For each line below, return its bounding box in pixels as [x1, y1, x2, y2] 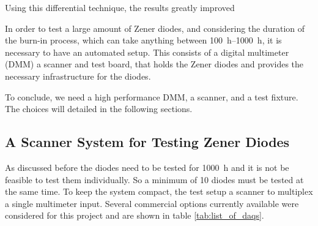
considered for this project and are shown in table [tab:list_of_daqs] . [5, 209, 264, 222]
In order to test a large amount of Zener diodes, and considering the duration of [5, 21, 305, 34]
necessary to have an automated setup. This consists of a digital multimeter [5, 45, 289, 58]
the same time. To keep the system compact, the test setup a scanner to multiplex [5, 185, 313, 198]
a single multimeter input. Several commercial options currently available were [5, 197, 299, 209]
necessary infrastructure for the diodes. [5, 69, 151, 82]
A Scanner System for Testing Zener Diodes [5, 132, 290, 151]
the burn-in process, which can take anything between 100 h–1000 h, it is [5, 34, 282, 47]
